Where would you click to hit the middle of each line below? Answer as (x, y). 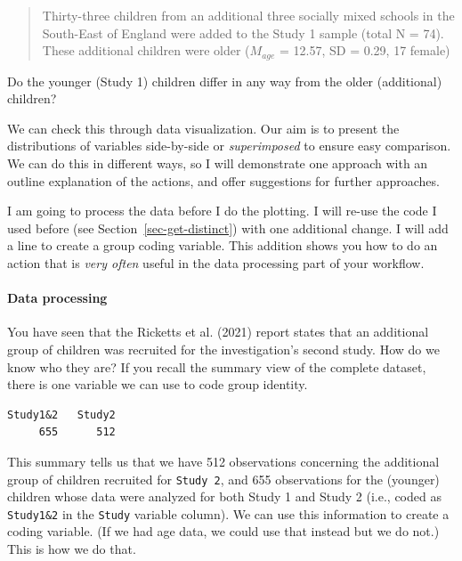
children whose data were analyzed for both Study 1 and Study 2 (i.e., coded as (224, 496)
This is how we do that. (72, 549)
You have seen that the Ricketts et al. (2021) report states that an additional (218, 332)
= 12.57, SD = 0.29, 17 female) (365, 50)
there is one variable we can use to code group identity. (158, 384)
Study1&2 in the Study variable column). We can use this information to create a (228, 513)
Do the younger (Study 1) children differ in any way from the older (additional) (225, 81)
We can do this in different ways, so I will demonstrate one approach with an (218, 163)
